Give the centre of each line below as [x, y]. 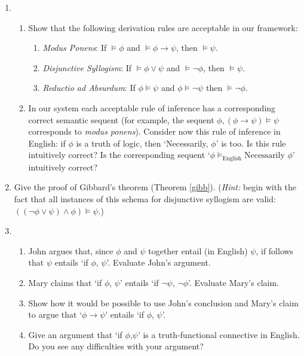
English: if [47, 143]
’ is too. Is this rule [251, 143]
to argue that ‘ [55, 314]
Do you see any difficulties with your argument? [116, 346]
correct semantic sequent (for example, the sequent [121, 119]
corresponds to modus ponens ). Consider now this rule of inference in [154, 131]
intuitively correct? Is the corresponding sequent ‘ [119, 155]
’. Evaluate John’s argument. [159, 262]
